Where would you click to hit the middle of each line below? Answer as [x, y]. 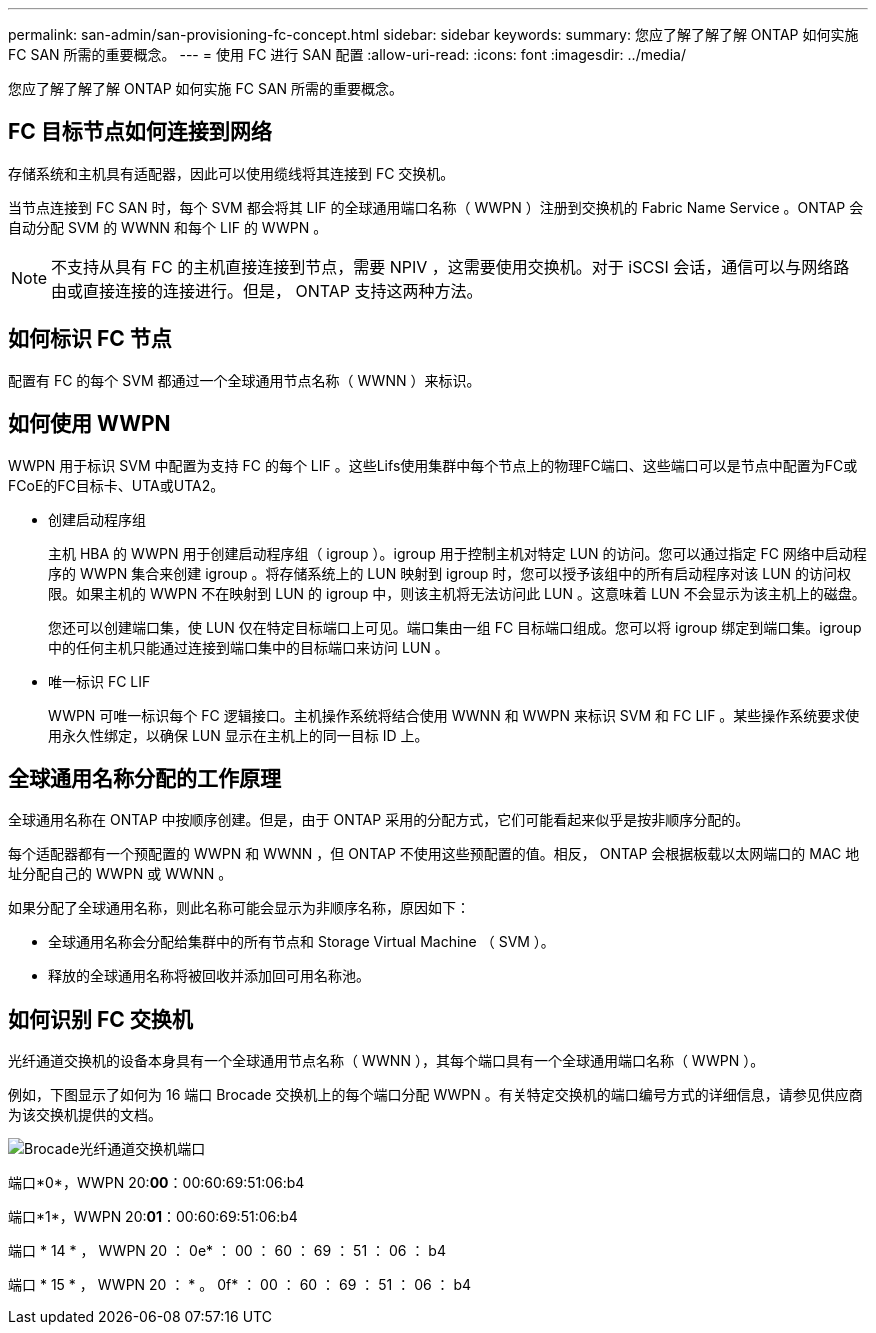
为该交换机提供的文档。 [85, 1115]
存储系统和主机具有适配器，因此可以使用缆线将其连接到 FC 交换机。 [231, 173]
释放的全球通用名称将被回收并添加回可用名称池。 [209, 976]
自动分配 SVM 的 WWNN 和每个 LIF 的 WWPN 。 [168, 227]
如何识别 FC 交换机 [100, 1019]
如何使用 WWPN [89, 424]
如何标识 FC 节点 [90, 339]
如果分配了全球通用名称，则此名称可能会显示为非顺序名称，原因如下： [239, 908]
